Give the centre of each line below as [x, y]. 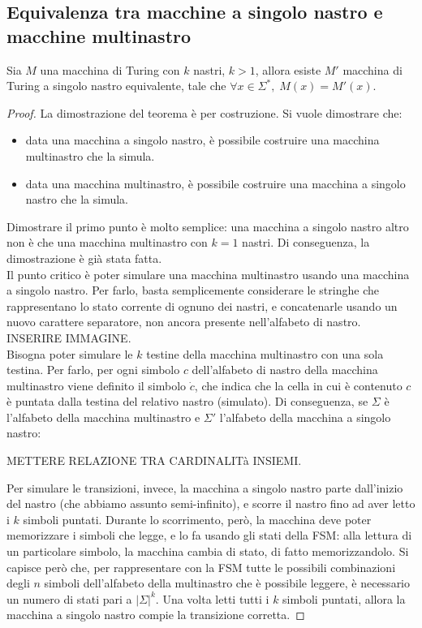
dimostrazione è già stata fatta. [84, 258]
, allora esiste [288, 69]
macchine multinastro [99, 35]
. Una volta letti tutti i [212, 598]
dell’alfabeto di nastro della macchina [285, 370]
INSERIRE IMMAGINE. [69, 337]
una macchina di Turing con [110, 69]
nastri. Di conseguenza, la [306, 242]
